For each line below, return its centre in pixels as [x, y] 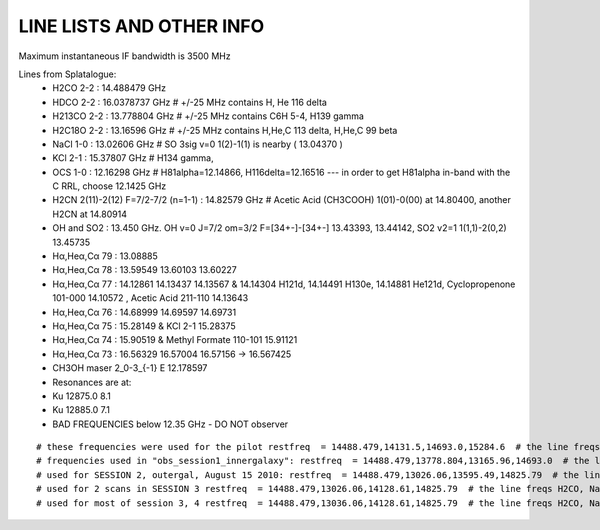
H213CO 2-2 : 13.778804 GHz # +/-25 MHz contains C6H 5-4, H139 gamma [208, 116]
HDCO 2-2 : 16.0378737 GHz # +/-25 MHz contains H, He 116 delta [189, 102]
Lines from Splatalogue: [67, 74]
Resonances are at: [92, 382]
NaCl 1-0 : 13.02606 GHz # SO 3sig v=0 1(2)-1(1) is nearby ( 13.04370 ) [198, 144]
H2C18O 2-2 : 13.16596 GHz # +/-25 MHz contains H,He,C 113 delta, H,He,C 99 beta [225, 130]
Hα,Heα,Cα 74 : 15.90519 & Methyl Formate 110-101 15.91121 [175, 340]
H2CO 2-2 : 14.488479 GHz [109, 88]
